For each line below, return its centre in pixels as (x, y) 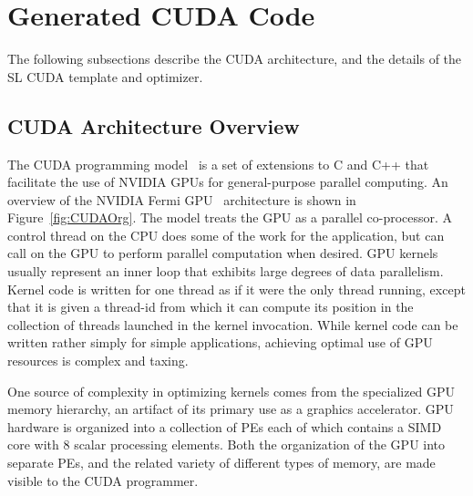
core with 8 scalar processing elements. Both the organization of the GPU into (226, 444)
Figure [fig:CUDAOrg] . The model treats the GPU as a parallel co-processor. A (230, 217)
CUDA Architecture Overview (154, 125)
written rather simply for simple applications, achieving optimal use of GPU (220, 342)
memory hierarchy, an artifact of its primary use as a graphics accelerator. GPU (231, 409)
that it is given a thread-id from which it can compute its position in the (211, 307)
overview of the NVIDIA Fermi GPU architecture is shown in (182, 199)
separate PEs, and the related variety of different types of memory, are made (221, 463)
